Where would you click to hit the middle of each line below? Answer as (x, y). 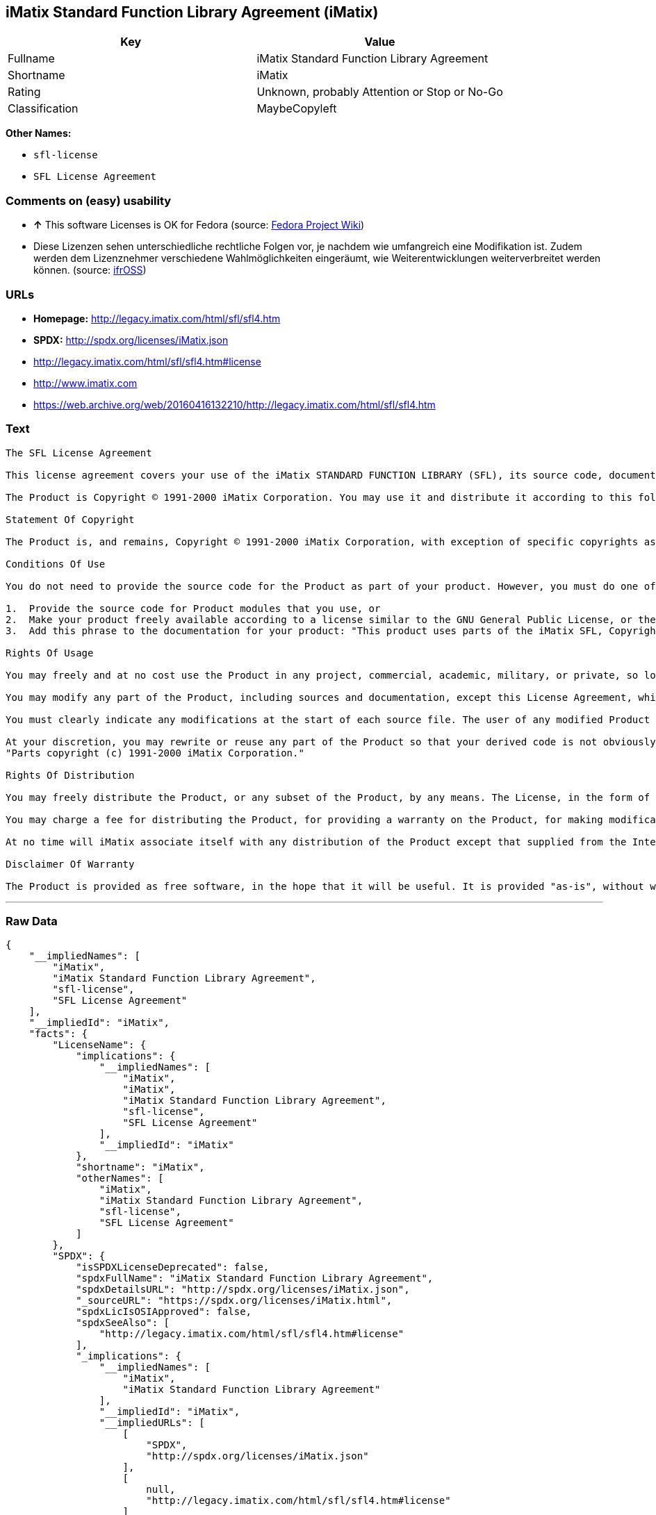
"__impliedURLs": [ (152, 1423)
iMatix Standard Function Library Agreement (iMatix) (192, 12)
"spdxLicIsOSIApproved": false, (164, 1312)
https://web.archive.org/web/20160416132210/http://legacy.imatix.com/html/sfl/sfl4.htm (235, 404)
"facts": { (58, 1034)
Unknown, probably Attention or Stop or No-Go (380, 92)
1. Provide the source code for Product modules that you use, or (193, 608)
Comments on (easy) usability (89, 200)
